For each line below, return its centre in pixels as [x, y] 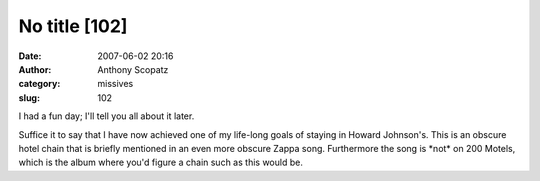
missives [115, 84]
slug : [29, 97]
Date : [30, 56]
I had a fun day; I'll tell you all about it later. [106, 116]
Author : [35, 69]
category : [39, 84]
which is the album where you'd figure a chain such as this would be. [161, 162]
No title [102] [73, 26]
